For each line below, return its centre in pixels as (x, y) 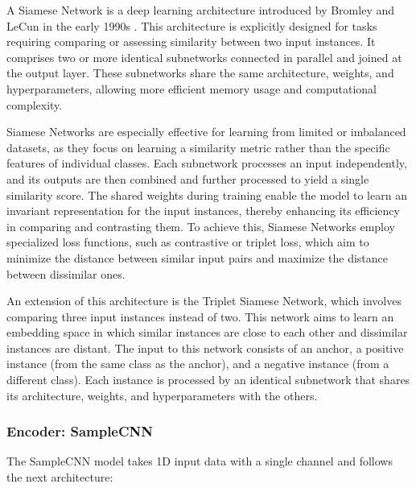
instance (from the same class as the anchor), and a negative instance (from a (198, 364)
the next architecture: (60, 477)
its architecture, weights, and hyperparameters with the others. (162, 395)
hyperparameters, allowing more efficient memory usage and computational (192, 88)
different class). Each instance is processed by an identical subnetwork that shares (208, 380)
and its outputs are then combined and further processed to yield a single (188, 178)
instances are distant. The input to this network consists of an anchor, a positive (205, 347)
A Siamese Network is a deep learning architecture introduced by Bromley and (201, 10)
